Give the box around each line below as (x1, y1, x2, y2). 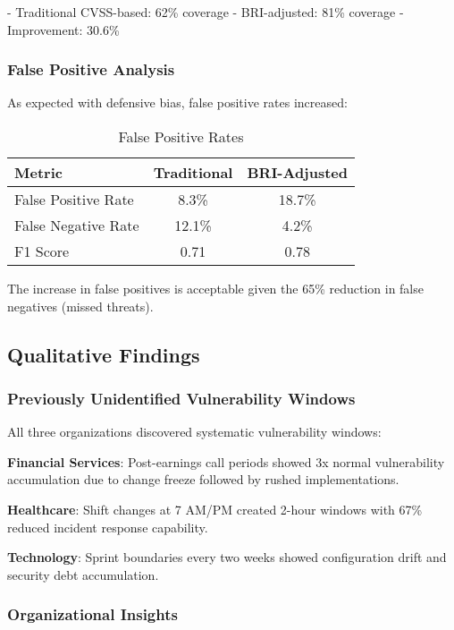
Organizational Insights (7, 603, 178, 626)
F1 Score (14, 241, 70, 261)
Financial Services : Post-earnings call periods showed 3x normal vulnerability (7, 452, 445, 471)
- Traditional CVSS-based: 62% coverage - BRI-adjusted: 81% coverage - (7, 3, 404, 21)
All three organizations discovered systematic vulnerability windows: (7, 422, 382, 441)
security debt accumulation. (7, 565, 159, 583)
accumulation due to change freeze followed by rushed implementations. (7, 470, 399, 489)
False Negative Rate (14, 215, 139, 235)
